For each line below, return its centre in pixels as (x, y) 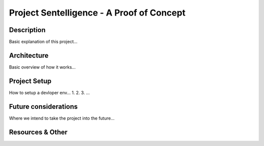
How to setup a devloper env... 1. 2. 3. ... (49, 92)
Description (27, 30)
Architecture (29, 55)
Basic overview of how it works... (42, 67)
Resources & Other (38, 132)
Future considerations (44, 106)
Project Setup (30, 81)
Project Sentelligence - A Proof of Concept (97, 13)
